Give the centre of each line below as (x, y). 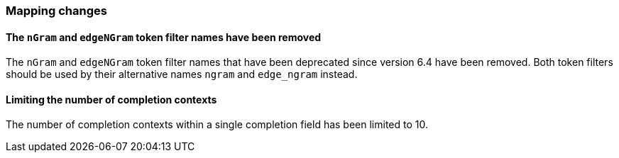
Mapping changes (56, 11)
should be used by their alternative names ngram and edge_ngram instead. (182, 74)
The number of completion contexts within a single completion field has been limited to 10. (217, 125)
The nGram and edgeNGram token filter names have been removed (164, 37)
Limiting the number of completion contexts (111, 99)
